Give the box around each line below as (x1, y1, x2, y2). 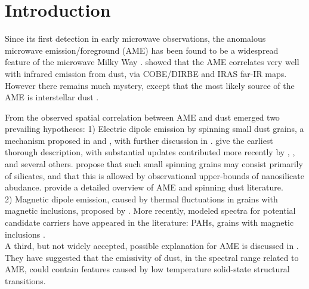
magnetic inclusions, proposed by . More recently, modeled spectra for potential (5, 204, 296, 217)
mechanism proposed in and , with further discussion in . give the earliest (5, 134, 273, 146)
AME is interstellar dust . (5, 91, 99, 103)
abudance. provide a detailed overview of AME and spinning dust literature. (5, 181, 283, 193)
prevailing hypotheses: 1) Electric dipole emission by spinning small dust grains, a (5, 122, 304, 135)
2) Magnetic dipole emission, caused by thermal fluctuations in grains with (5, 192, 278, 205)
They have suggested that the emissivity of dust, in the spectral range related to (5, 251, 299, 263)
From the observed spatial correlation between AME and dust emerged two (5, 110, 280, 123)
